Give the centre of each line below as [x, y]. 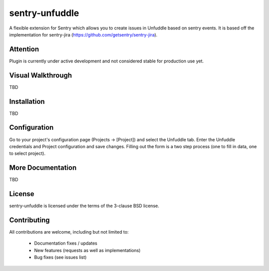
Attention [24, 49]
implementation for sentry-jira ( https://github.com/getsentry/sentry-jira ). [83, 34]
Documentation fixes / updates [66, 243]
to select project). [27, 153]
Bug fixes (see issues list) [60, 258]
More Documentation [43, 168]
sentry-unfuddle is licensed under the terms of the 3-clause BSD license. [84, 206]
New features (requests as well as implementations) [87, 250]
